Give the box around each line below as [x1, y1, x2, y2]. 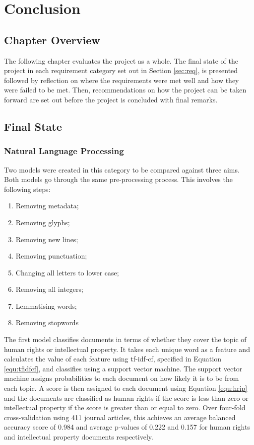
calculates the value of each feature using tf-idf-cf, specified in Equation [4, 354, 221, 364]
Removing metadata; [15, 200, 79, 211]
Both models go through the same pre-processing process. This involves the [4, 174, 233, 184]
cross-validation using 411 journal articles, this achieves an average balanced [4, 412, 236, 422]
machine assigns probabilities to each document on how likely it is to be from [4, 373, 239, 383]
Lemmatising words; [15, 300, 77, 311]
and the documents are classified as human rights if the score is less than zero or [4, 392, 249, 403]
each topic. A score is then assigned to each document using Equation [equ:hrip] [4, 383, 248, 393]
